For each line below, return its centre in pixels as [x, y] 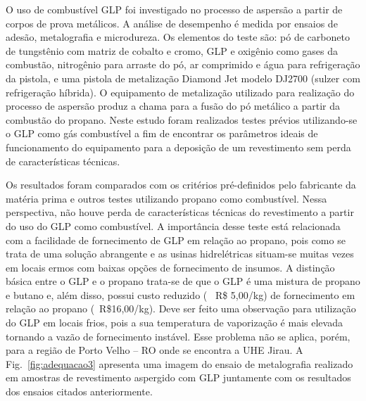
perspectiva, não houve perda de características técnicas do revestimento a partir [180, 212]
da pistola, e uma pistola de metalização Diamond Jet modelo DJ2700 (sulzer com [183, 78]
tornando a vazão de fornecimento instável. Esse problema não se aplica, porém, [178, 336]
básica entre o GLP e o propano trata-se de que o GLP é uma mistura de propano [183, 281]
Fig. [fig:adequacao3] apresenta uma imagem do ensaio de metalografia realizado [179, 363]
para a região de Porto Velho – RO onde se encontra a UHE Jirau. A [154, 350]
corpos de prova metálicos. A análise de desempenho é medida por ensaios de [172, 23]
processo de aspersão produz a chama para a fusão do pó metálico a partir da [173, 106]
